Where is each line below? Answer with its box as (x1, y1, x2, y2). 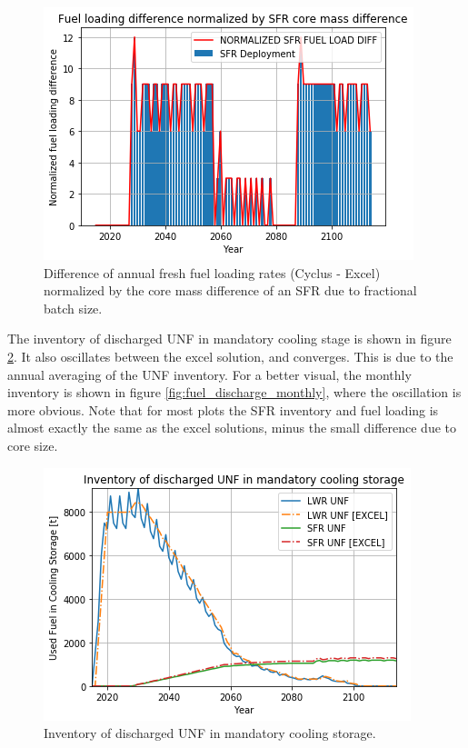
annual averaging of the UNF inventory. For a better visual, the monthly (7, 364, 412, 384)
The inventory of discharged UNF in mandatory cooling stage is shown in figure (7, 329, 452, 348)
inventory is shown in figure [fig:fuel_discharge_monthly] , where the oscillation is (7, 383, 462, 402)
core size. (7, 435, 58, 454)
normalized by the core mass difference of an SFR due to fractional (44, 281, 417, 300)
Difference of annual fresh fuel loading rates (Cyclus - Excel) (44, 263, 381, 282)
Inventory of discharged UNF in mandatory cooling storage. (44, 723, 376, 743)
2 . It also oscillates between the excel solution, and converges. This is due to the (7, 346, 453, 365)
